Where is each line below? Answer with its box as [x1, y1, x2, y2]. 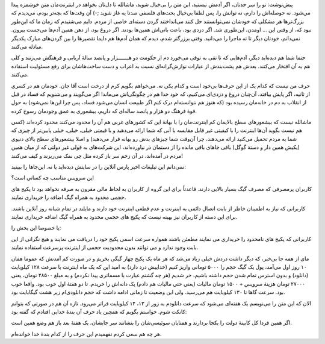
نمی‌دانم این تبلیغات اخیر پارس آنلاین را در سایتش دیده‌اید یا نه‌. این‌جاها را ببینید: [11, 163, 186, 170]
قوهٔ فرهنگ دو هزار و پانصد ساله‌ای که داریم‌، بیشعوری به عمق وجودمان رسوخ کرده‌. [11, 107, 197, 114]
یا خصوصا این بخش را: [11, 224, 61, 231]
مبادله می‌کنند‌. [11, 43, 43, 50]
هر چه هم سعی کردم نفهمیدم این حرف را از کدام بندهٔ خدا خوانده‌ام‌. [11, 330, 162, 337]
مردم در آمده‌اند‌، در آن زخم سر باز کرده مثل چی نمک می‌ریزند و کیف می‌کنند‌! [11, 152, 183, 159]
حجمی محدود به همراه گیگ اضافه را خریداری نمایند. [11, 193, 126, 201]
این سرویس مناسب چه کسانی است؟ [11, 174, 94, 181]
